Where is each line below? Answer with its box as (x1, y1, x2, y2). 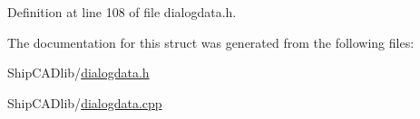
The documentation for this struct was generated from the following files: (7, 32, 415, 51)
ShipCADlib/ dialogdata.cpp (7, 93, 162, 112)
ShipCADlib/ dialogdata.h (7, 63, 150, 82)
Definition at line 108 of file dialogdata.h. (7, 3, 237, 21)
